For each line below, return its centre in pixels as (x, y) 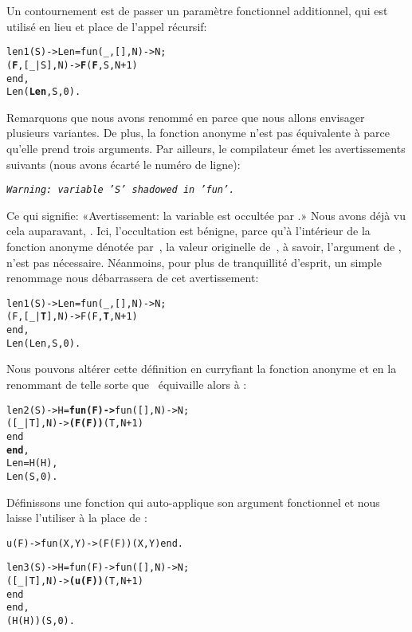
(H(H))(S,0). (41, 621)
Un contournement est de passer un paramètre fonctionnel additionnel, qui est (197, 10)
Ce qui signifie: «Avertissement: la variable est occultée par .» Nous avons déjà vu (206, 215)
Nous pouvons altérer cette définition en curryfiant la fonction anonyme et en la (202, 369)
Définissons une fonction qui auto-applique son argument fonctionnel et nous (193, 502)
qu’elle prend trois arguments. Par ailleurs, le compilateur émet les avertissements (206, 148)
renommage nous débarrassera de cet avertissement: (133, 278)
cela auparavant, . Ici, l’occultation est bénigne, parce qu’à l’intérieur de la (188, 231)
